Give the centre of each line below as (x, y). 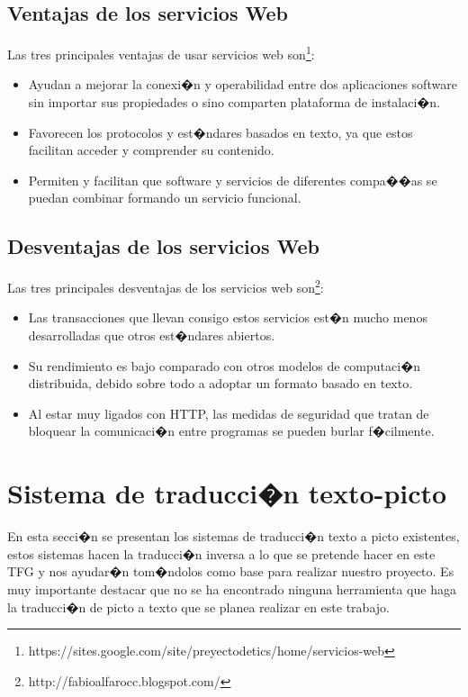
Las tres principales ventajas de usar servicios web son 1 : (161, 53)
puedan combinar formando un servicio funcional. (165, 198)
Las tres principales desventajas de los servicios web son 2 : (166, 286)
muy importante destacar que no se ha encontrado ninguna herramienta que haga (232, 588)
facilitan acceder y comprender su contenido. (151, 150)
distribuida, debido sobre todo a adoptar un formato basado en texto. (220, 383)
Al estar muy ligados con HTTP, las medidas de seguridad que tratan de (229, 413)
